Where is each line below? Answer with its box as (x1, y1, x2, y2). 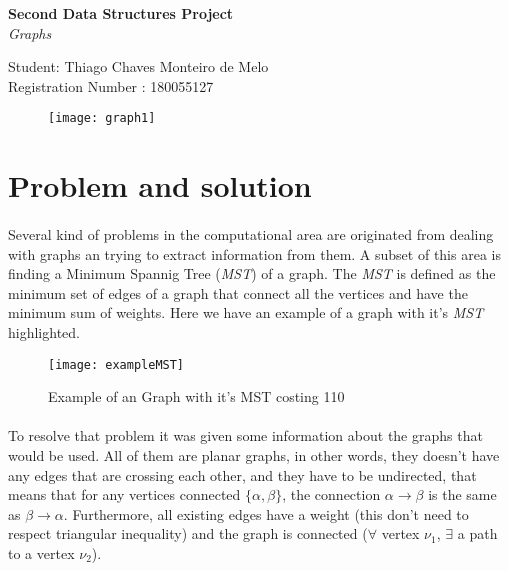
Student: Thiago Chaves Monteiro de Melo (8, 56, 269, 77)
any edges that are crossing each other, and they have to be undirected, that (8, 464, 477, 485)
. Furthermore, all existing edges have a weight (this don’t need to (63, 503, 469, 524)
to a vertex (8, 542, 75, 563)
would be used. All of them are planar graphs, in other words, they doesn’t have (8, 445, 500, 465)
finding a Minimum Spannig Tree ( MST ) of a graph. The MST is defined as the (8, 263, 496, 284)
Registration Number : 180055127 (8, 75, 214, 96)
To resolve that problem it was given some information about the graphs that (8, 425, 483, 446)
